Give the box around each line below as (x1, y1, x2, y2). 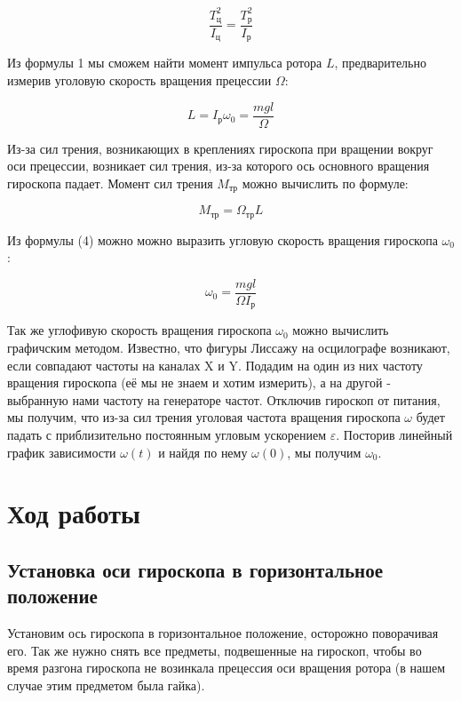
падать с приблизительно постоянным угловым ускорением (7, 426, 327, 444)
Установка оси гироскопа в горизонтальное (7, 556, 383, 583)
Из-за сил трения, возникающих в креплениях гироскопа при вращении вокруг (7, 139, 433, 157)
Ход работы (7, 495, 140, 531)
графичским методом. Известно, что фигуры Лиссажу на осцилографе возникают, (7, 339, 450, 357)
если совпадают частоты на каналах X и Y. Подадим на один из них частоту (7, 355, 423, 374)
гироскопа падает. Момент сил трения (7, 173, 213, 192)
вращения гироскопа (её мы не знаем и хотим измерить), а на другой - (7, 373, 391, 392)
